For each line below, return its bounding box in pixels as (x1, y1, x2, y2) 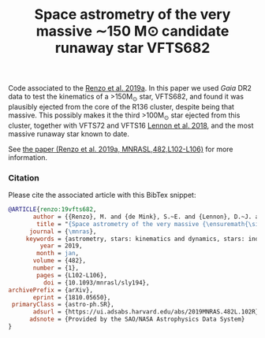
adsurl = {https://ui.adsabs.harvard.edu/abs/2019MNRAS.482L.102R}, (32, 308, 263, 316)
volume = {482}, (32, 257, 87, 265)
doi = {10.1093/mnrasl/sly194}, (43, 278, 150, 287)
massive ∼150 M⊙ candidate (35, 22, 230, 40)
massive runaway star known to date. (8, 128, 130, 139)
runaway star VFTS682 (54, 39, 211, 57)
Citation (8, 172, 39, 183)
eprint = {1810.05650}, (32, 293, 111, 301)
